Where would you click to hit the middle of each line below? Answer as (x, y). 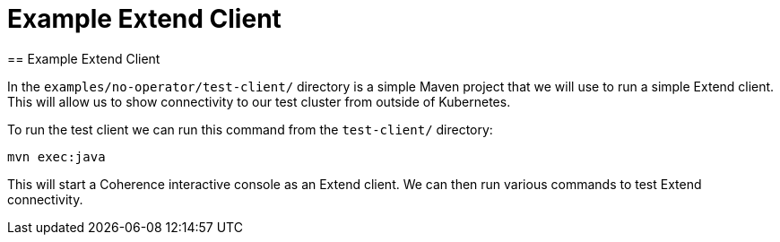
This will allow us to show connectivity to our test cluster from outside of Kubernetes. (259, 101)
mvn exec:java (56, 156)
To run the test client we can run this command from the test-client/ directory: (250, 129)
